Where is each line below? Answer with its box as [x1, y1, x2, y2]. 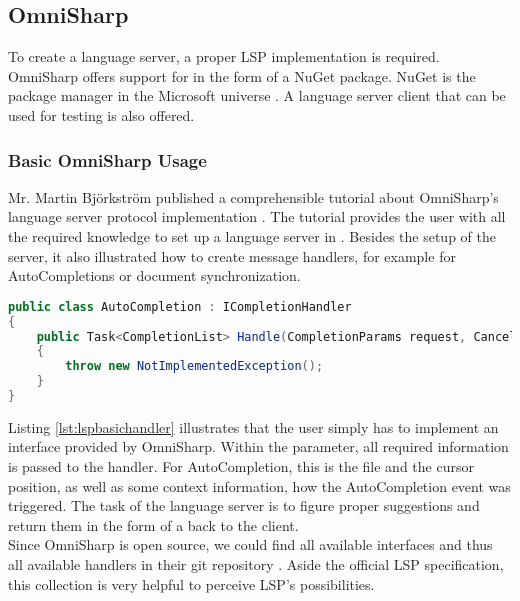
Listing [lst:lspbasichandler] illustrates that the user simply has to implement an [8, 416, 499, 437]
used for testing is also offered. [8, 104, 195, 125]
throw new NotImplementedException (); [65, 359, 324, 374]
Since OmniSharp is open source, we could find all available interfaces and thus [8, 534, 493, 555]
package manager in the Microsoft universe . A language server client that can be [8, 85, 506, 106]
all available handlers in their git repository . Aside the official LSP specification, [8, 554, 504, 575]
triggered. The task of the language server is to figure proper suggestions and [8, 495, 480, 516]
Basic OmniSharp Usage [8, 147, 207, 172]
